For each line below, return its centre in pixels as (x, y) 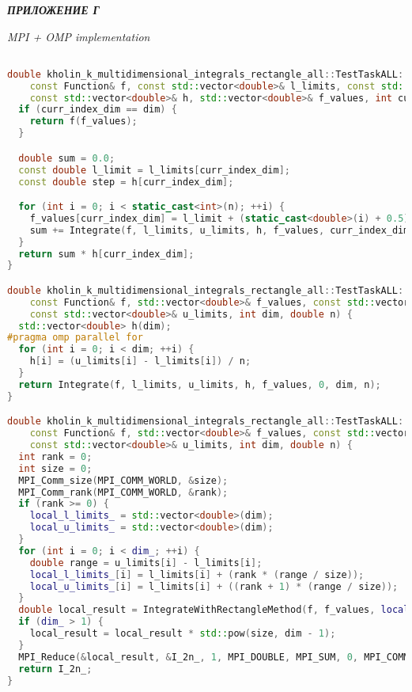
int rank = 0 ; (55, 456)
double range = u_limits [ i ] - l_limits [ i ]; (146, 563)
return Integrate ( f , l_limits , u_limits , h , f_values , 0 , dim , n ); (200, 384)
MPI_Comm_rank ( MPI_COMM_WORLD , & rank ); (123, 492)
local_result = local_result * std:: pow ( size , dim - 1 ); (183, 634)
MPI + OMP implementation (79, 36)
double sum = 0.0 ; (67, 158)
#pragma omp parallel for (75, 338)
